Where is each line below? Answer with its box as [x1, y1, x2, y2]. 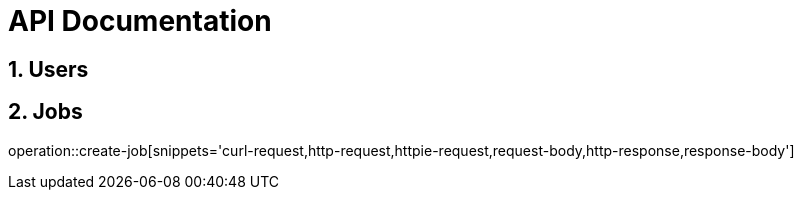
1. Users [8, 56, 89, 82]
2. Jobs [8, 99, 83, 125]
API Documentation [8, 4, 272, 38]
